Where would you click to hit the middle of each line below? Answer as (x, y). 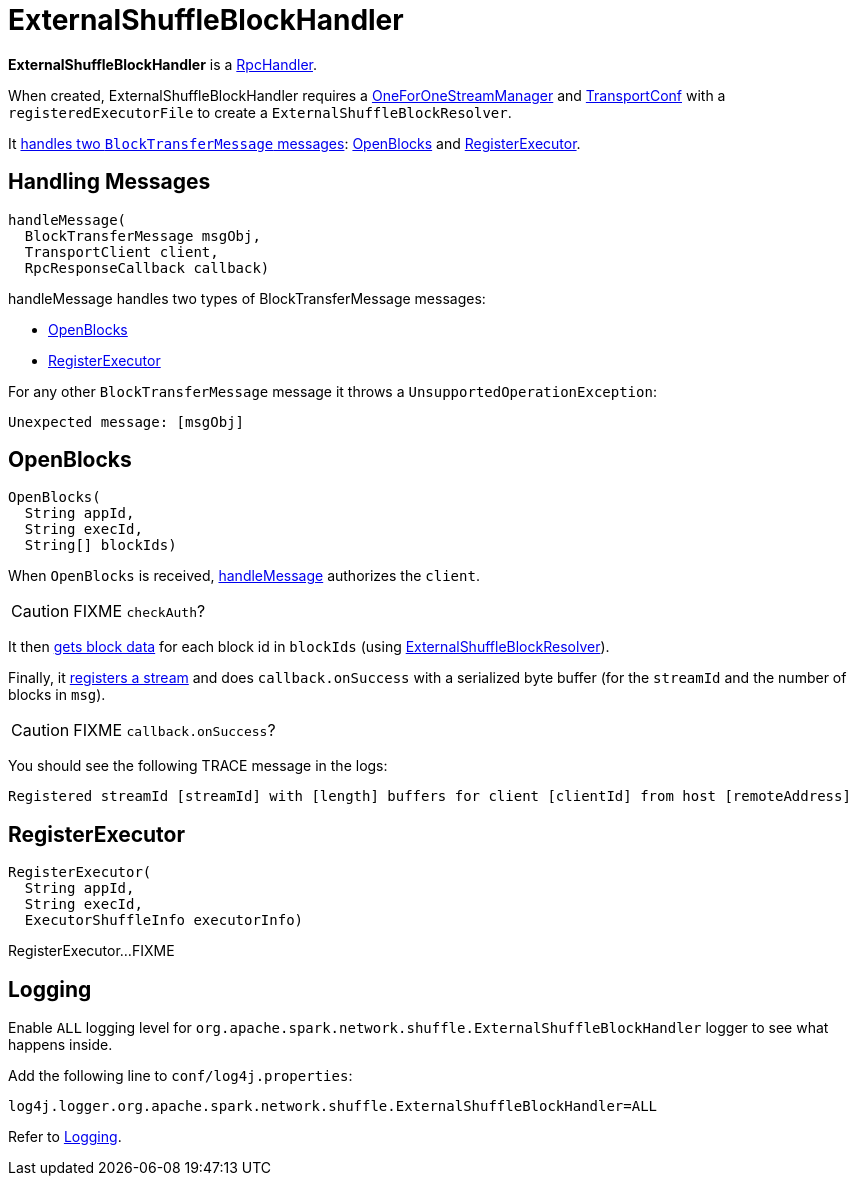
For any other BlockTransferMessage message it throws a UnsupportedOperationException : (332, 391)
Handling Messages (109, 182)
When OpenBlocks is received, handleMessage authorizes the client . (244, 576)
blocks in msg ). (57, 695)
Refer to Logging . (65, 1137)
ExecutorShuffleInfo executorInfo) (164, 920)
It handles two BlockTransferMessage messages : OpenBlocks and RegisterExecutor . (294, 143)
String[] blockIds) (100, 545)
